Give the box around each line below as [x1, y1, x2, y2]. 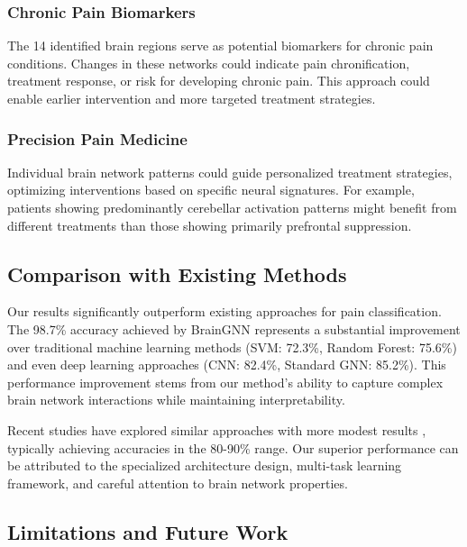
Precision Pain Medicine [7, 127, 188, 150]
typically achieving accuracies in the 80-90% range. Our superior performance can [7, 438, 459, 457]
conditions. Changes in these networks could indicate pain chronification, [7, 53, 410, 72]
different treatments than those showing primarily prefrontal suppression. [7, 215, 412, 234]
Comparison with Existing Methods [7, 260, 347, 287]
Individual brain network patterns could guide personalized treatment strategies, [7, 162, 453, 181]
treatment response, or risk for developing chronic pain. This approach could [7, 71, 430, 90]
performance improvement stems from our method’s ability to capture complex [7, 372, 444, 391]
